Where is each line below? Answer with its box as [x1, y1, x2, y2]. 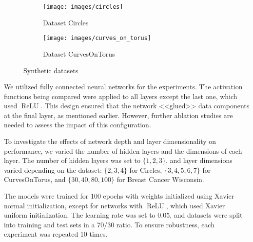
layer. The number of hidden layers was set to [4, 155, 140, 165]
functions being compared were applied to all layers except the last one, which [4, 91, 237, 101]
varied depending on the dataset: [4, 164, 102, 175]
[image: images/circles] [43, 3, 123, 10]
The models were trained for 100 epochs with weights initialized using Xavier [4, 191, 234, 201]
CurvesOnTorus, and [4, 174, 66, 184]
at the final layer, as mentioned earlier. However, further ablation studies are [4, 110, 233, 120]
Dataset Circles [43, 17, 89, 27]
